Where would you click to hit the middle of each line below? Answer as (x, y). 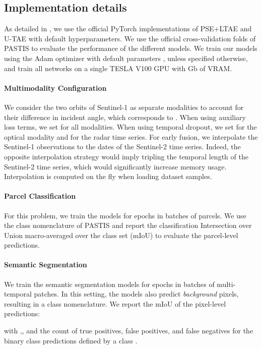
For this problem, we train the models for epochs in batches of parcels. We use (125, 215)
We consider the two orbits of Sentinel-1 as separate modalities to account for (124, 107)
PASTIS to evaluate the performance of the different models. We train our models (131, 48)
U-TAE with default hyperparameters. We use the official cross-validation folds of (130, 38)
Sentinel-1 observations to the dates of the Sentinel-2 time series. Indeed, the (122, 147)
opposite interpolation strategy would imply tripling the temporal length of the (126, 156)
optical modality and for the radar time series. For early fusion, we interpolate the (131, 136)
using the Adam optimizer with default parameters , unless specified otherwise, (126, 58)
